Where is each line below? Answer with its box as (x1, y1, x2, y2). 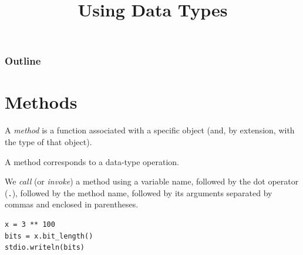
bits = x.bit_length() (5, 231, 93, 240)
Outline (5, 53, 41, 68)
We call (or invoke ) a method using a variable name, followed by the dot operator (5, 175, 299, 187)
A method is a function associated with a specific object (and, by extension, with (5, 124, 295, 136)
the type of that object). (5, 136, 92, 148)
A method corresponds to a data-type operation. (5, 155, 180, 167)
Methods (5, 90, 78, 114)
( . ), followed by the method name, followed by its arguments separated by (5, 186, 272, 199)
